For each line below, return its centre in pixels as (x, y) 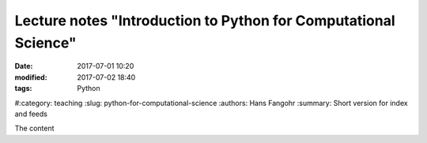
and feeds (31, 114)
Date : (24, 66)
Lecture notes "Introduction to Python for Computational (205, 21)
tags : (23, 88)
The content (34, 128)
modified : (31, 77)
